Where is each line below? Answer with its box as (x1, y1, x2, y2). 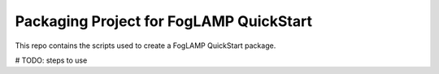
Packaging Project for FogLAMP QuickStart (15, 12, 313, 30)
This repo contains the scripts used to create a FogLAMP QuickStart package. (15, 41, 276, 50)
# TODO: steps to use (15, 55, 88, 65)
